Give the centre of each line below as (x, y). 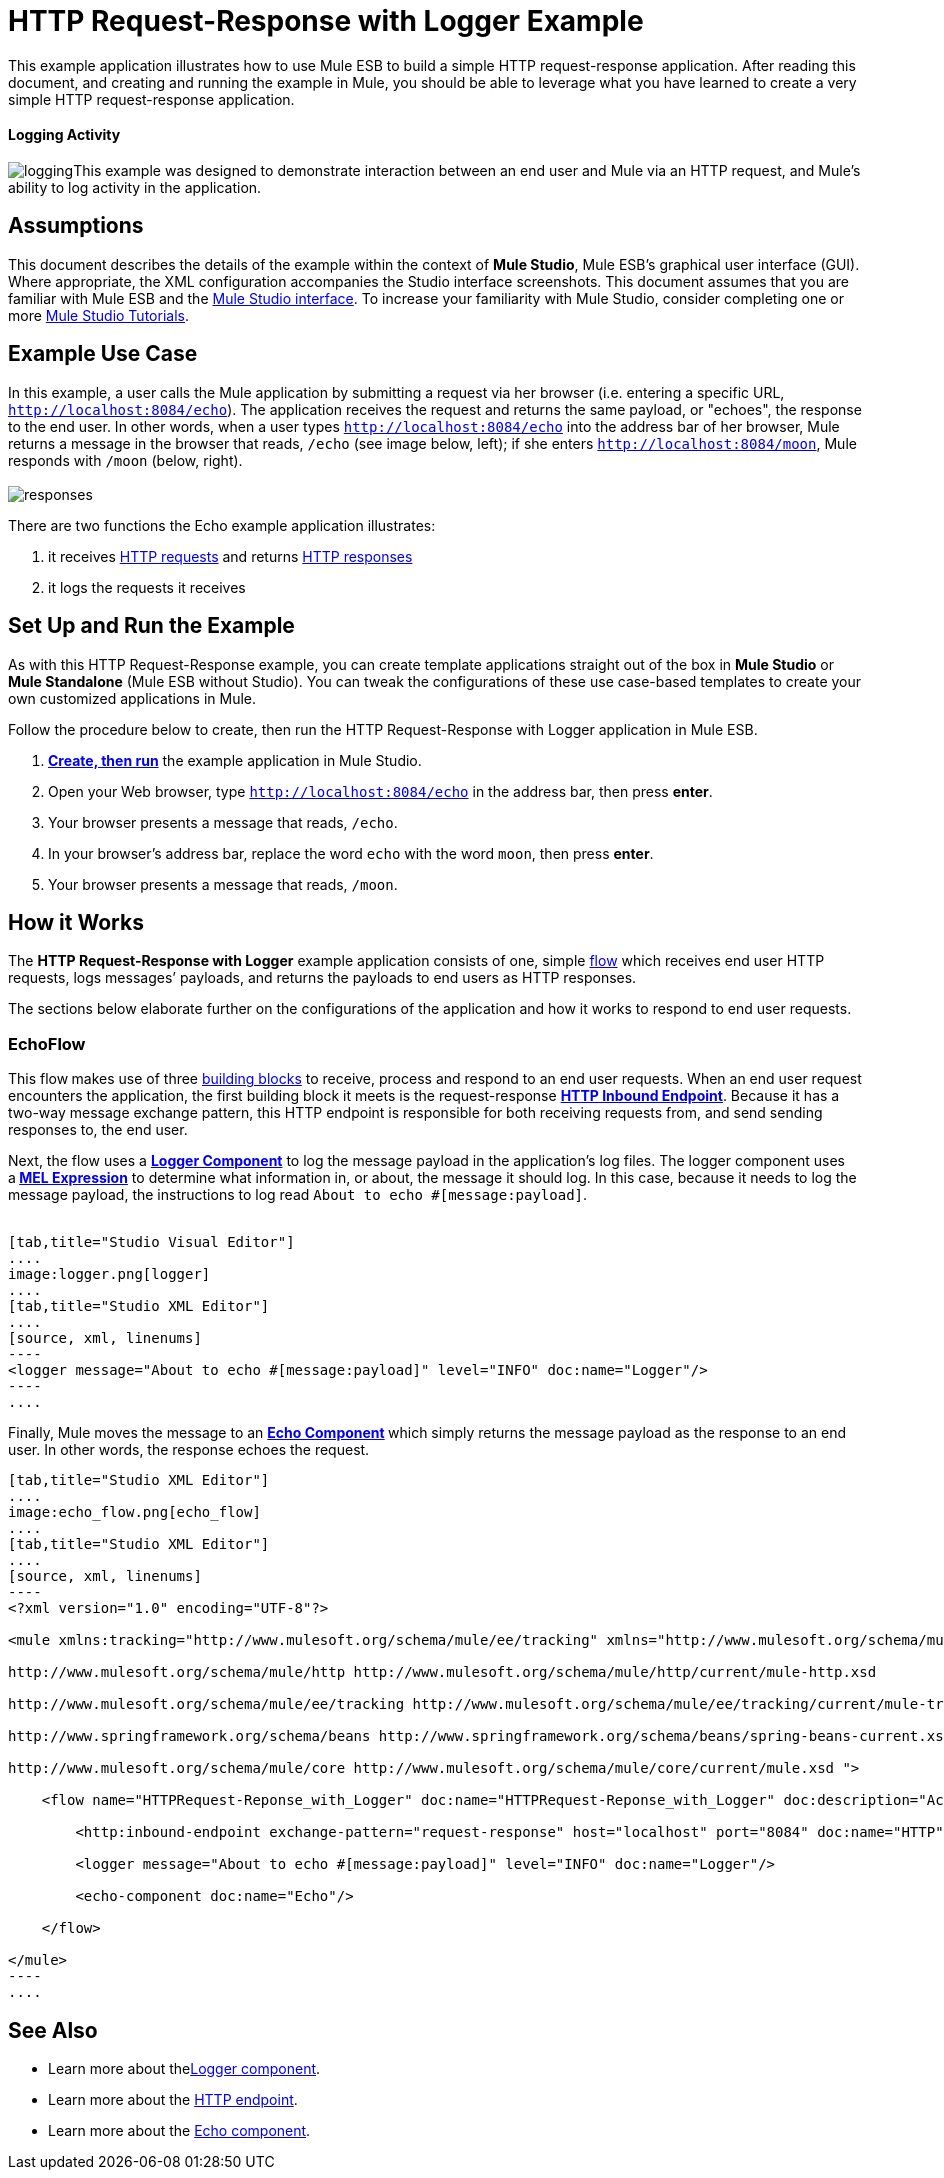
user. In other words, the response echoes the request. (189, 1450)
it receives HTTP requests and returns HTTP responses (230, 556)
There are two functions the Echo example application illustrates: (222, 525)
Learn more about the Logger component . (184, 2068)
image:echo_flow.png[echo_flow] (134, 1512)
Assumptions (76, 226)
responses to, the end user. (98, 1130)
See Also (53, 2030)
